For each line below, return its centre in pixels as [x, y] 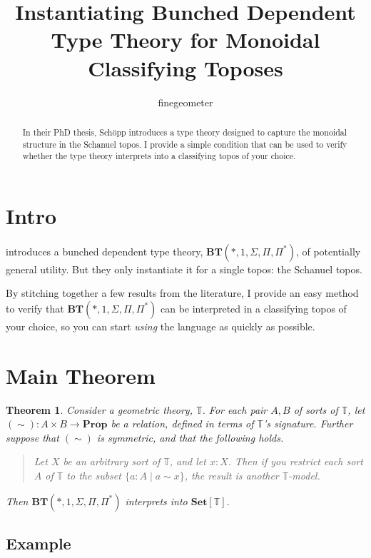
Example [39, 543]
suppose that [32, 437]
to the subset [94, 476]
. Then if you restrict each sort [295, 461]
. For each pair [235, 409]
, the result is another [232, 476]
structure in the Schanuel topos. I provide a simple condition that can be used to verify [185, 144]
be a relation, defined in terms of [182, 423]
